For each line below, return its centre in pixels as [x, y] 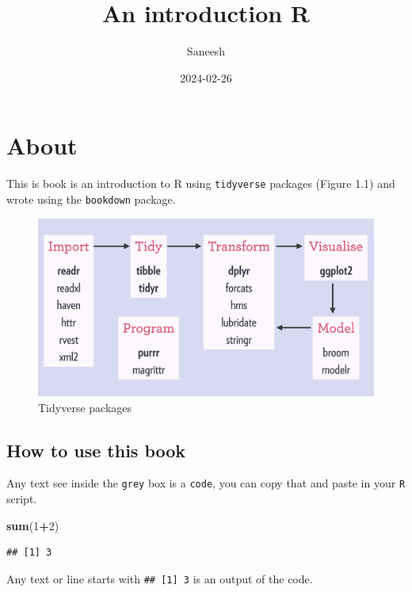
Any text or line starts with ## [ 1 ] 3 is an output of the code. [160, 578]
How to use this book [96, 450]
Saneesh [206, 51]
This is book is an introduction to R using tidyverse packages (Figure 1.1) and [201, 183]
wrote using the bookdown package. [91, 199]
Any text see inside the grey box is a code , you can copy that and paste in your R [206, 483]
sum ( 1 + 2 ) [33, 525]
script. [22, 499]
